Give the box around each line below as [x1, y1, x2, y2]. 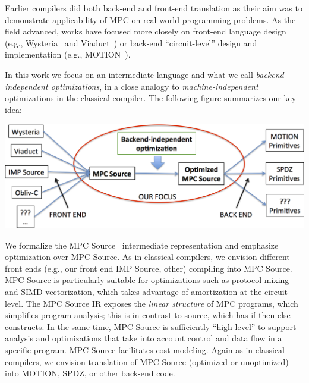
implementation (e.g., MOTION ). [5, 48, 131, 61]
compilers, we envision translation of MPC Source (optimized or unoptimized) [5, 355, 289, 368]
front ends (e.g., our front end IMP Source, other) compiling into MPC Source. [5, 262, 292, 274]
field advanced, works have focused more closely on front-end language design [5, 25, 286, 37]
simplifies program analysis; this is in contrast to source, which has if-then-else [5, 309, 291, 321]
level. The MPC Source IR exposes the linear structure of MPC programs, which [5, 297, 298, 309]
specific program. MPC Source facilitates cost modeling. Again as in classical [5, 343, 285, 356]
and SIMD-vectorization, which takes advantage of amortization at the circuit [5, 285, 288, 298]
